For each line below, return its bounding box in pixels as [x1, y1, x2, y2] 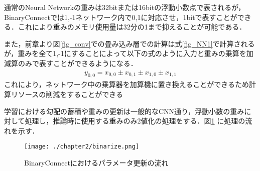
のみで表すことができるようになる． [18, 57, 138, 68]
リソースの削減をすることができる [11, 88, 123, 99]
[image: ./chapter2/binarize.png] [24, 143, 140, 150]
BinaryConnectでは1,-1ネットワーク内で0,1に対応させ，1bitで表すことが [4, 11, 237, 22]
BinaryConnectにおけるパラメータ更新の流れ [24, 157, 169, 168]
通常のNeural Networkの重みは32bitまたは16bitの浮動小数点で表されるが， [4, 2, 245, 12]
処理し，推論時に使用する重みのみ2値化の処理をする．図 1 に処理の [25, 115, 245, 126]
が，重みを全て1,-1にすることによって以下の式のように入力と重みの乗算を [4, 48, 246, 58]
